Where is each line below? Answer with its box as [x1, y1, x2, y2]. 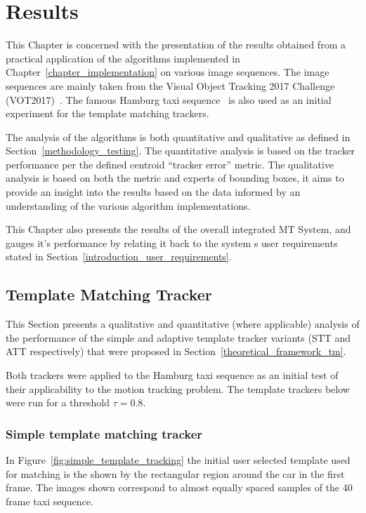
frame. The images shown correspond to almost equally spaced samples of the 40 [6, 480, 353, 495]
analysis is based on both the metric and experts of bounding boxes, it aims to [6, 171, 344, 185]
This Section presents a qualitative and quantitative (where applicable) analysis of [6, 317, 360, 331]
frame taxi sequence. [6, 493, 93, 508]
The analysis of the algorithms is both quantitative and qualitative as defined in [6, 129, 351, 144]
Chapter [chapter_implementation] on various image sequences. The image [6, 65, 329, 79]
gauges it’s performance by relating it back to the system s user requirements [6, 235, 338, 250]
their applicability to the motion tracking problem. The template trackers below [6, 381, 350, 396]
